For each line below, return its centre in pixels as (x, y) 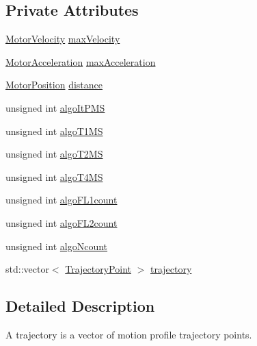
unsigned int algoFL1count (62, 200)
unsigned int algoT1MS (54, 131)
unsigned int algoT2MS (54, 154)
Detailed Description (80, 306)
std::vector (27, 269)
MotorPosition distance (54, 85)
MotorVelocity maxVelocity (63, 39)
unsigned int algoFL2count (62, 222)
